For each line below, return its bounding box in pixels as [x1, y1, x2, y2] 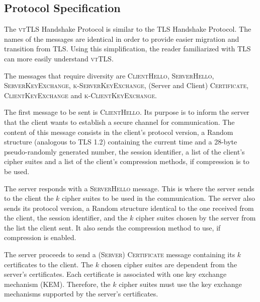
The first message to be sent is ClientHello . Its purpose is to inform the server [4, 107, 249, 117]
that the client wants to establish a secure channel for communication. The [4, 116, 235, 127]
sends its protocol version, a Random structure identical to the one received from [4, 202, 254, 213]
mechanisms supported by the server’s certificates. [4, 288, 158, 299]
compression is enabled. [4, 232, 76, 243]
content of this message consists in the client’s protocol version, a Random [4, 126, 233, 137]
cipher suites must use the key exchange [119, 278, 242, 289]
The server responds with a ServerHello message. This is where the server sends [4, 183, 254, 193]
